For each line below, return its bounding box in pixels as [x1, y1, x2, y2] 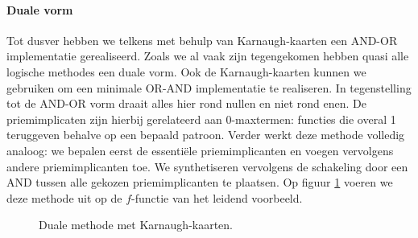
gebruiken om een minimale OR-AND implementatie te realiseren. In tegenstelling [6, 79, 412, 96]
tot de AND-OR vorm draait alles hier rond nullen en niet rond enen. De [6, 95, 366, 112]
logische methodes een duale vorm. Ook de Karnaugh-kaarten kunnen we [6, 63, 366, 80]
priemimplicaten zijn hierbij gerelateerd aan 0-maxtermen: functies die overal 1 [6, 110, 396, 127]
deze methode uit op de [6, 189, 122, 206]
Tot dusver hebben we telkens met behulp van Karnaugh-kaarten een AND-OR [6, 31, 398, 48]
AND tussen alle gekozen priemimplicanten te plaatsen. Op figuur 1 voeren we [6, 174, 393, 191]
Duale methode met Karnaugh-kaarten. [39, 216, 234, 233]
